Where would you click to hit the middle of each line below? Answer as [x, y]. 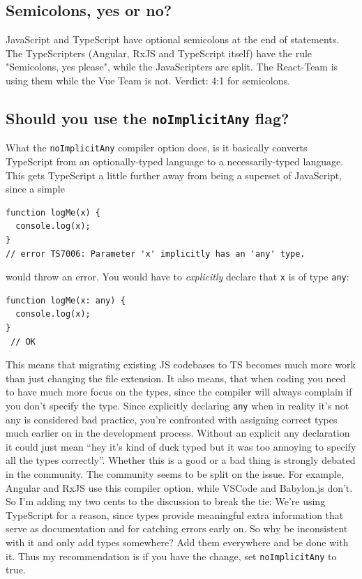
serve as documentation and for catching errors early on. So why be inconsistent [177, 528]
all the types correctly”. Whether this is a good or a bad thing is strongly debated [181, 460]
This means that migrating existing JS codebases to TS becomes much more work [181, 364]
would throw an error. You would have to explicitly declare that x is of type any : [178, 277]
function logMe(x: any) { [66, 300]
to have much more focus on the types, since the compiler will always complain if [179, 392]
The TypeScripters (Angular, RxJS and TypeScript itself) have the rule [159, 53]
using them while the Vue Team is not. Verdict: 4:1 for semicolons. [148, 80]
